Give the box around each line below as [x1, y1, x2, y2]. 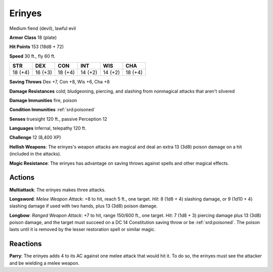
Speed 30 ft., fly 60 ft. [9, 53, 56, 59]
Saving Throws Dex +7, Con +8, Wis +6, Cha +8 [9, 79, 110, 85]
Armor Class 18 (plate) [9, 34, 57, 40]
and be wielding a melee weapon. [9, 260, 79, 266]
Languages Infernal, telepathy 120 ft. [9, 125, 86, 131]
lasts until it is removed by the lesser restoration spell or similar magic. [9, 226, 156, 233]
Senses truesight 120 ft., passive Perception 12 [9, 116, 107, 122]
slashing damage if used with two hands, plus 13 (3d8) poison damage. [9, 203, 158, 209]
